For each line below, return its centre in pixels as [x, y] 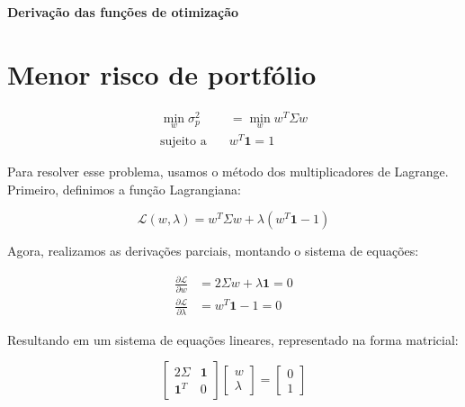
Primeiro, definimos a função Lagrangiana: [125, 189]
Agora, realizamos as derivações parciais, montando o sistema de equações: [213, 251]
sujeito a [183, 142]
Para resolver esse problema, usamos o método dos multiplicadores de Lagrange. [228, 172]
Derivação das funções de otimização [123, 12]
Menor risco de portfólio [162, 73]
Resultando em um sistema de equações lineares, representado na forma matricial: [233, 339]
